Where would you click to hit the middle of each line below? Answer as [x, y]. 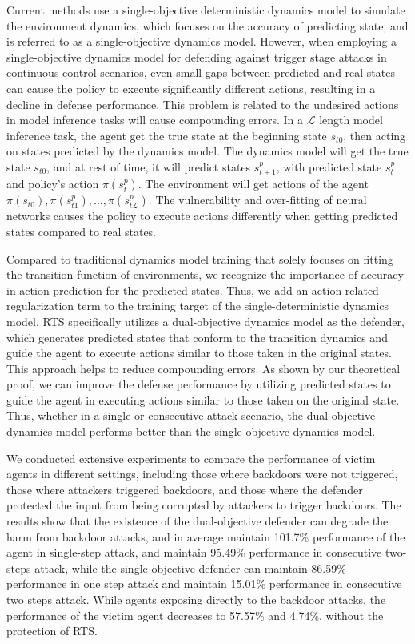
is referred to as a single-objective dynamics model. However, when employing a [202, 41]
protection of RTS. [52, 631]
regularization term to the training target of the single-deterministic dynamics [198, 306]
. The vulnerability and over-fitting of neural [257, 200]
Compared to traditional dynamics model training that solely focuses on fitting [200, 258]
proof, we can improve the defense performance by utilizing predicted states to [199, 384]
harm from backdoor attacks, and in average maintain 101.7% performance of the [206, 536]
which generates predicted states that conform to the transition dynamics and [197, 337]
